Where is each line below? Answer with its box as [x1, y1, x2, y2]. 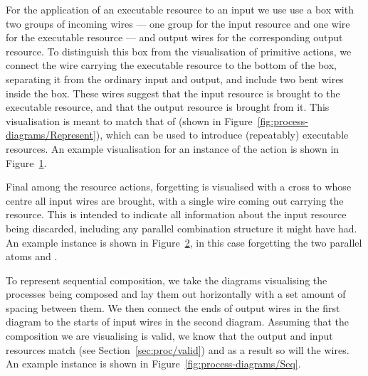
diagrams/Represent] [6, 127, 96, 142]
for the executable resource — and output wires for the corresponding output [6, 30, 343, 45]
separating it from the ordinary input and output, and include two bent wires [6, 71, 344, 86]
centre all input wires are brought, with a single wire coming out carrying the [6, 193, 344, 208]
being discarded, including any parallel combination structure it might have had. [6, 220, 357, 235]
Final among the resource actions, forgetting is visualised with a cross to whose [6, 179, 352, 194]
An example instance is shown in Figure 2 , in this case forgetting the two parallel [6, 235, 362, 249]
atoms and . [6, 249, 58, 264]
